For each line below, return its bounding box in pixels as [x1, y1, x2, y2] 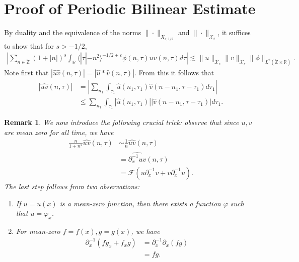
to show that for [4, 40, 54, 51]
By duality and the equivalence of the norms [4, 27, 141, 38]
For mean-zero [16, 225, 60, 236]
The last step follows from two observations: [4, 181, 140, 191]
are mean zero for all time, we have [4, 126, 114, 137]
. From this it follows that [134, 67, 214, 78]
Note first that [4, 67, 49, 78]
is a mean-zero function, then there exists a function [59, 198, 221, 208]
